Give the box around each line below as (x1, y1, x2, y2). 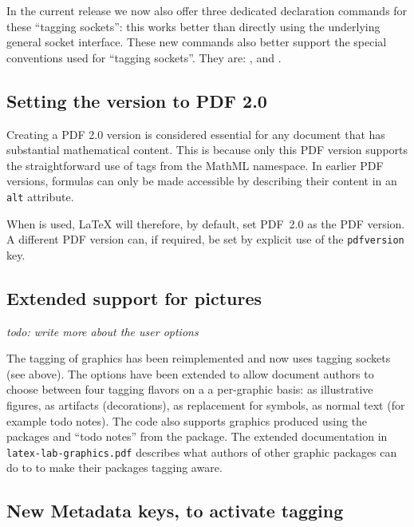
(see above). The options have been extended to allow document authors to (6, 365, 374, 382)
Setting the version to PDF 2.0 (6, 88, 267, 113)
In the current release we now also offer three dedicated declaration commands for (6, 2, 408, 18)
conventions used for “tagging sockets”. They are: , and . (6, 49, 282, 65)
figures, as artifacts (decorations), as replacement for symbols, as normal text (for (6, 397, 405, 414)
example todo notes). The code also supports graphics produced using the (6, 412, 368, 429)
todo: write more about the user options (6, 323, 199, 339)
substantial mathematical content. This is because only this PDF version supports (6, 141, 408, 158)
